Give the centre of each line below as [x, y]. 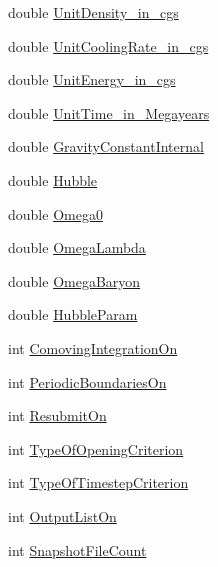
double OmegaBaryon [74, 280]
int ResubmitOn [57, 415]
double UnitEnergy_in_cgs [92, 79]
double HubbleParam [73, 314]
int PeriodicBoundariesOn [87, 381]
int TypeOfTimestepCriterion [98, 482]
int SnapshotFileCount [77, 549]
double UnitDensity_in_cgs [93, 12]
